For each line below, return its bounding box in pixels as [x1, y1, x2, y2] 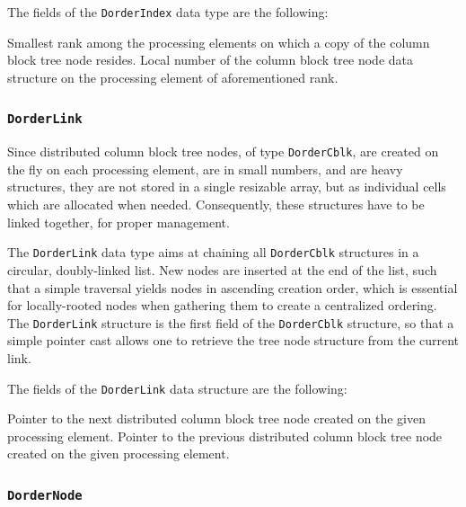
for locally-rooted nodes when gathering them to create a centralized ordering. [7, 296, 437, 315]
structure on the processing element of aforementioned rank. [7, 67, 339, 86]
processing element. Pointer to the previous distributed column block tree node [7, 426, 443, 445]
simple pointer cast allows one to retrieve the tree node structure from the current [7, 331, 460, 350]
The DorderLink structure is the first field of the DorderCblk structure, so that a [7, 313, 454, 332]
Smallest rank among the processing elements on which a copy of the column [7, 32, 430, 51]
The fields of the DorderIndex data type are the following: [7, 3, 329, 21]
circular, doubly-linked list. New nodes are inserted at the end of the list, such [7, 260, 437, 279]
